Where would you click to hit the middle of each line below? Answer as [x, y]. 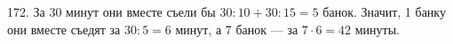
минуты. [377, 29]
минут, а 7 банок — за [237, 29]
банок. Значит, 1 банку [384, 11]
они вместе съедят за [64, 29]
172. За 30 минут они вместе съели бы [111, 11]
